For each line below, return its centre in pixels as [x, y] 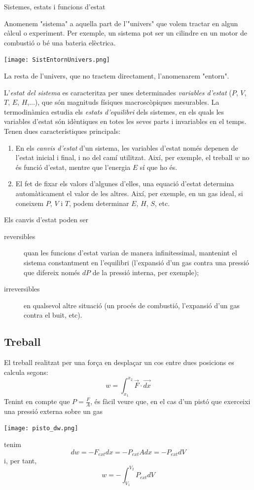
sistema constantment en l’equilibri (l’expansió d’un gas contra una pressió [136, 262]
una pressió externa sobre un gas [53, 411]
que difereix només [52, 272]
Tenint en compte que [37, 401]
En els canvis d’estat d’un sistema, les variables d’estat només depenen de [127, 147]
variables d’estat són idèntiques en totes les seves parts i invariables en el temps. [125, 121]
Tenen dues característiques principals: [62, 131]
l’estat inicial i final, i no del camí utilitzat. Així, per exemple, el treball [124, 157]
